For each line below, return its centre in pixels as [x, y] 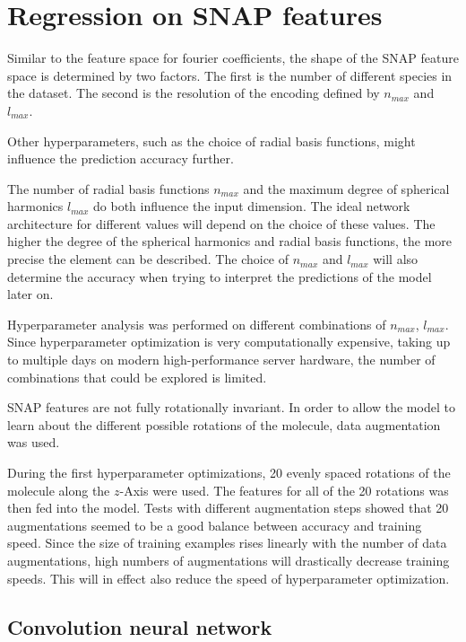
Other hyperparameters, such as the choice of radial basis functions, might [211, 141]
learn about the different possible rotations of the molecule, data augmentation [224, 424]
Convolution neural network [140, 626]
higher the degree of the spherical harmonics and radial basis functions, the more [230, 241]
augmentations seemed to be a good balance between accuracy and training [215, 525]
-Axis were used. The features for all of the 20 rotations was [284, 490]
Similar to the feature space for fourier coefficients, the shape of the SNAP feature [233, 58]
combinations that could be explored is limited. [137, 377]
